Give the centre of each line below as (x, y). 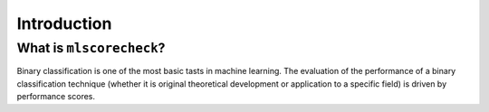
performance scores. (56, 97)
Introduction (64, 23)
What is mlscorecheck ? (91, 48)
